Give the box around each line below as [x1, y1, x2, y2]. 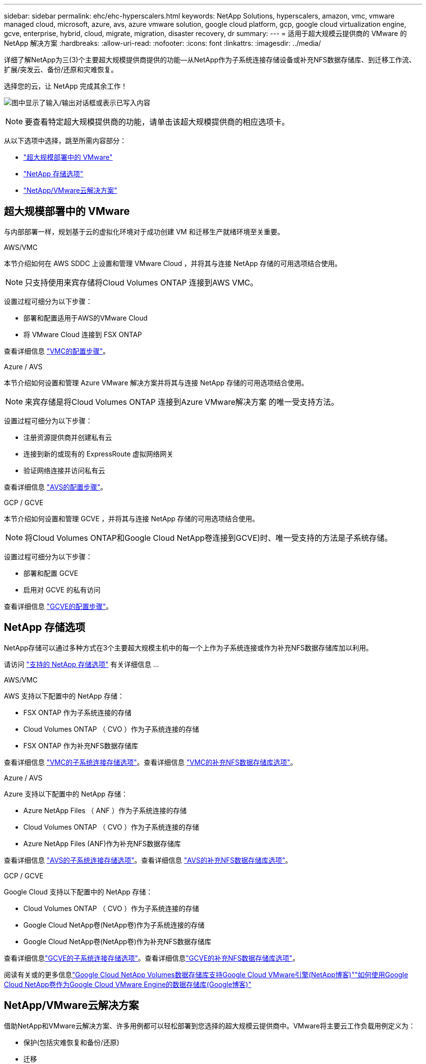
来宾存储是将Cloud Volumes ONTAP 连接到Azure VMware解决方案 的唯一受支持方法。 [25, 397, 339, 407]
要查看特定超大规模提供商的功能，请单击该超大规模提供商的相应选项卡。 [25, 117, 290, 127]
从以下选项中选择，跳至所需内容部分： [4, 136, 126, 145]
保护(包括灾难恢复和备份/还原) [23, 1038, 120, 1046]
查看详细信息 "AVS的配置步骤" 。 [4, 482, 107, 491]
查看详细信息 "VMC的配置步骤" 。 [4, 346, 110, 355]
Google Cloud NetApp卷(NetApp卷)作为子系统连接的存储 [23, 920, 205, 929]
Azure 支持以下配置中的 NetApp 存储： [4, 789, 128, 798]
